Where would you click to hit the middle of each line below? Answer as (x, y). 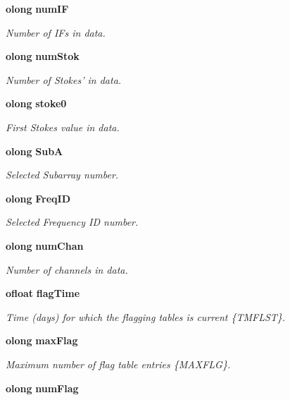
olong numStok (43, 56)
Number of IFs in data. (56, 32)
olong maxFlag (42, 340)
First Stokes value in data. (63, 127)
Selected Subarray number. (62, 175)
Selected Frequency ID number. (72, 222)
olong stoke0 (36, 103)
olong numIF (37, 8)
